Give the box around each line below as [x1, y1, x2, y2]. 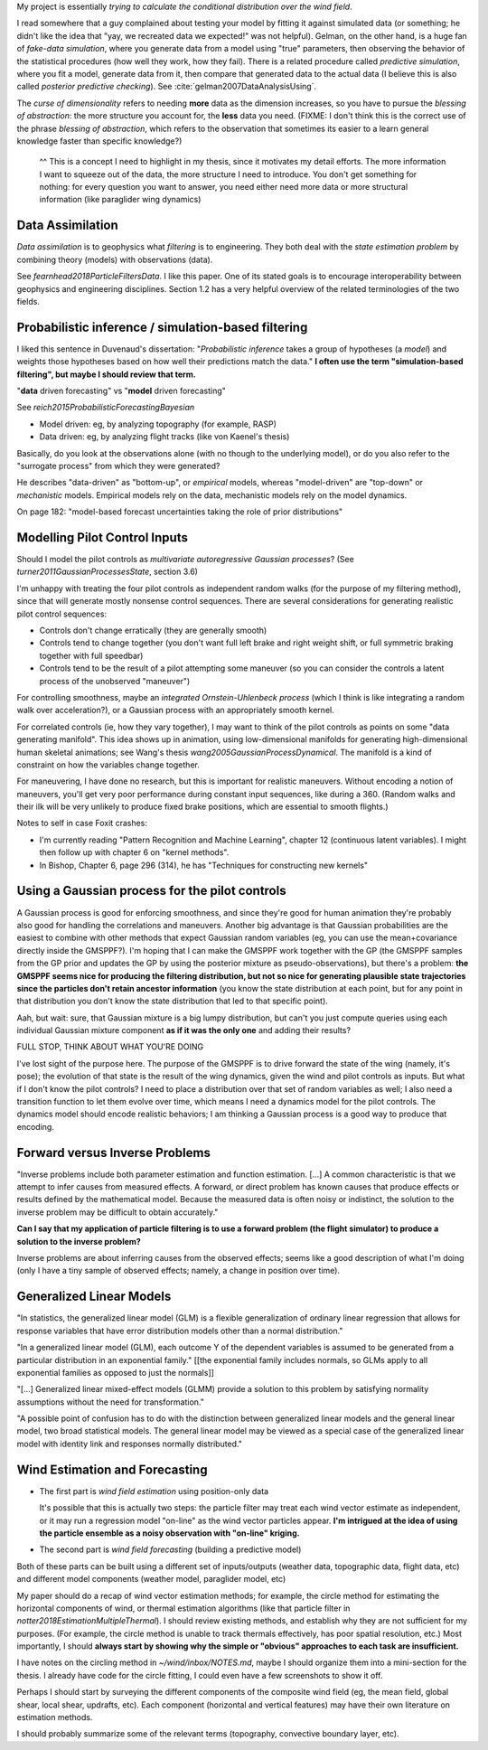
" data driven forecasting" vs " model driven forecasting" [16, 385, 226, 397]
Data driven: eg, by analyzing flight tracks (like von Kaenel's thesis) [39, 431, 290, 442]
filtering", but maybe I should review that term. [16, 369, 196, 380]
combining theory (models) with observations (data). [16, 254, 213, 265]
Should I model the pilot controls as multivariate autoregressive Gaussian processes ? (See [16, 554, 354, 565]
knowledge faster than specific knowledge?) [16, 136, 183, 146]
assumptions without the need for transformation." [16, 1397, 205, 1407]
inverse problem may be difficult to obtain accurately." [16, 1207, 219, 1218]
